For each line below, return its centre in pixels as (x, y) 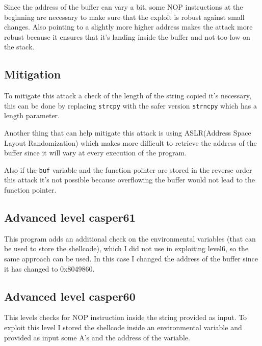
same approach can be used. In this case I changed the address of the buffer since (131, 259)
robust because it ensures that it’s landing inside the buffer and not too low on (127, 36)
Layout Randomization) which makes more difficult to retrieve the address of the (130, 142)
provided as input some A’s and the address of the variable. (97, 337)
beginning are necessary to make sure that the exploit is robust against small (124, 17)
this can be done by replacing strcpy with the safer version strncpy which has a (130, 105)
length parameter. (32, 115)
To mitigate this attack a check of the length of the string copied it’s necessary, (128, 96)
